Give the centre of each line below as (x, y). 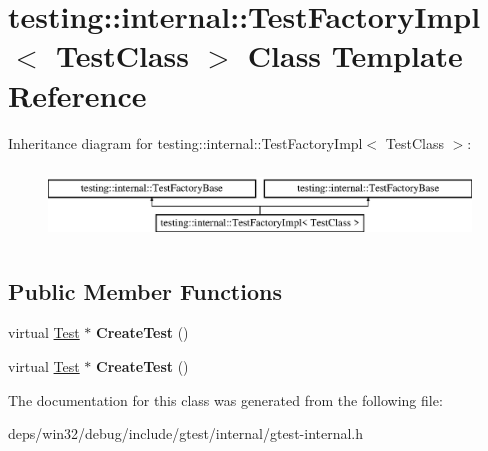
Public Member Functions (145, 290)
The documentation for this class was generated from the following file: (225, 399)
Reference (77, 94)
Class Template (355, 55)
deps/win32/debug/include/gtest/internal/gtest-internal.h (186, 433)
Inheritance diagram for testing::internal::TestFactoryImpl (185, 142)
